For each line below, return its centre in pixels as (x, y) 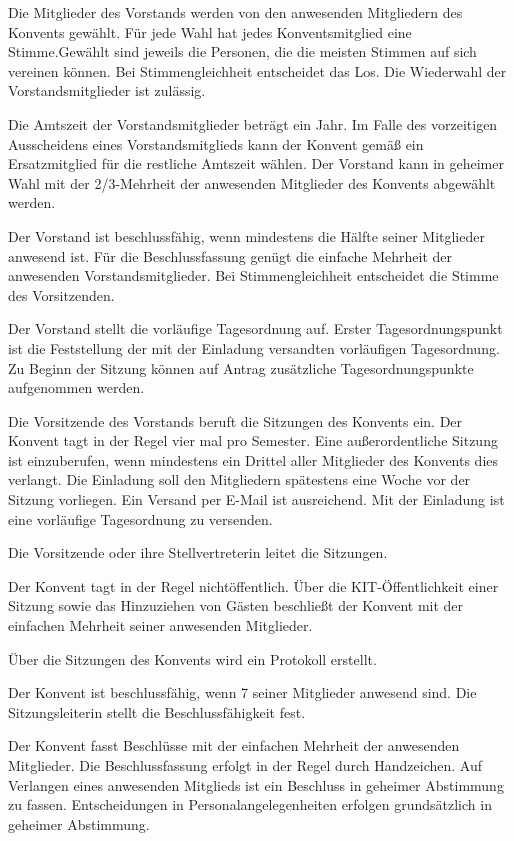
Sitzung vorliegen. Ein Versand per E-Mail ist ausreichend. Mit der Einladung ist (256, 499)
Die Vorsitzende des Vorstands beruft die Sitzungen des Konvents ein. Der (235, 420)
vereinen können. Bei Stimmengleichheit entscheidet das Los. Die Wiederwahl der (257, 70)
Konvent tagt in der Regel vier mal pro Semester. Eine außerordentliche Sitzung (253, 440)
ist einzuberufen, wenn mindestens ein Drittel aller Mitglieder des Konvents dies (253, 459)
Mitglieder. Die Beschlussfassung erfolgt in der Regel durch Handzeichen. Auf (245, 765)
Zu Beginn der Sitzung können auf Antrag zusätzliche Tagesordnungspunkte (241, 367)
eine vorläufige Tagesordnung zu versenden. (140, 518)
